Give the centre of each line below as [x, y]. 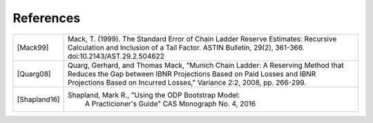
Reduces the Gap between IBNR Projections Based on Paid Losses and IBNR [192, 74]
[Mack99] [33, 47]
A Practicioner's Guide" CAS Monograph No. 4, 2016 [170, 104]
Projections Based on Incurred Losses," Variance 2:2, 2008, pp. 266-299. [187, 82]
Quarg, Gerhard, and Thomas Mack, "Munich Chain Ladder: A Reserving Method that [206, 65]
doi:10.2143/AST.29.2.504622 [116, 56]
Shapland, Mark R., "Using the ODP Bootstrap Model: [154, 95]
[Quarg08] [34, 74]
